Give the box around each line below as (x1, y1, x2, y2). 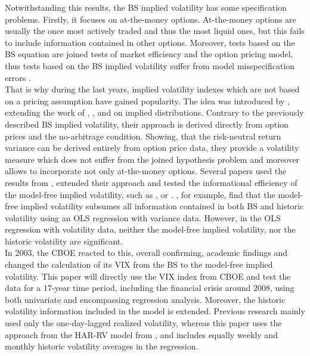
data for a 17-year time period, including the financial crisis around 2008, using (5, 281, 294, 294)
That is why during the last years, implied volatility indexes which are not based (5, 83, 300, 95)
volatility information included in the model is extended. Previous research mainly (5, 305, 305, 317)
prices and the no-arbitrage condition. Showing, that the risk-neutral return (5, 129, 281, 142)
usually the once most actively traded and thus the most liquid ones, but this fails (5, 24, 305, 37)
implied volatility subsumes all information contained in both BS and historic (20, 200, 304, 212)
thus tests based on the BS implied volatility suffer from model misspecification (5, 59, 295, 72)
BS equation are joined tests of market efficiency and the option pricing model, (5, 48, 293, 60)
